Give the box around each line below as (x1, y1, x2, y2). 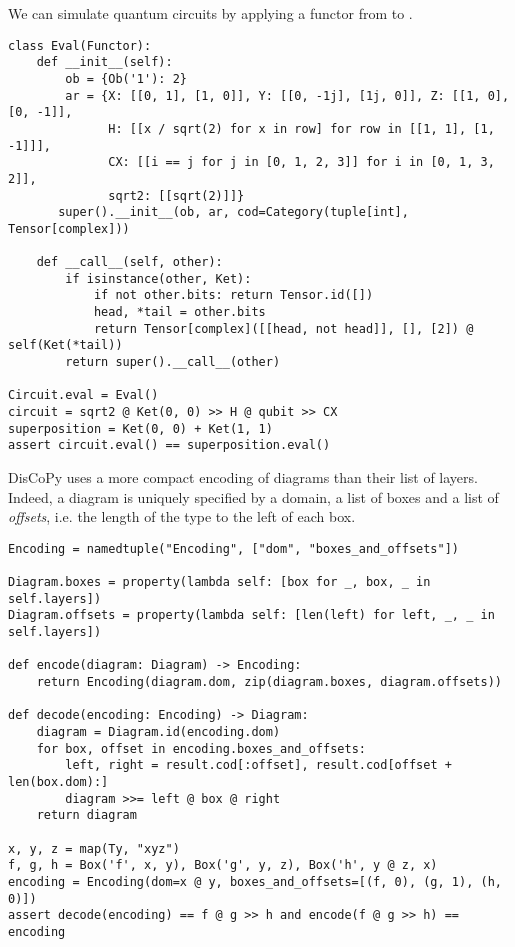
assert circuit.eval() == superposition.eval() (8, 438, 331, 453)
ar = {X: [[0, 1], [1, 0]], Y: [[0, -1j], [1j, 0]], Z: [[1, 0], (65, 88, 510, 103)
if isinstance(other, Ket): (65, 271, 252, 286)
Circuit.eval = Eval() (8, 388, 159, 403)
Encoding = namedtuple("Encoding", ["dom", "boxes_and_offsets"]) (8, 541, 460, 556)
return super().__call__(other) (65, 355, 281, 370)
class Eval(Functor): (8, 38, 152, 53)
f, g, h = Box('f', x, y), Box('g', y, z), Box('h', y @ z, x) (8, 858, 438, 873)
